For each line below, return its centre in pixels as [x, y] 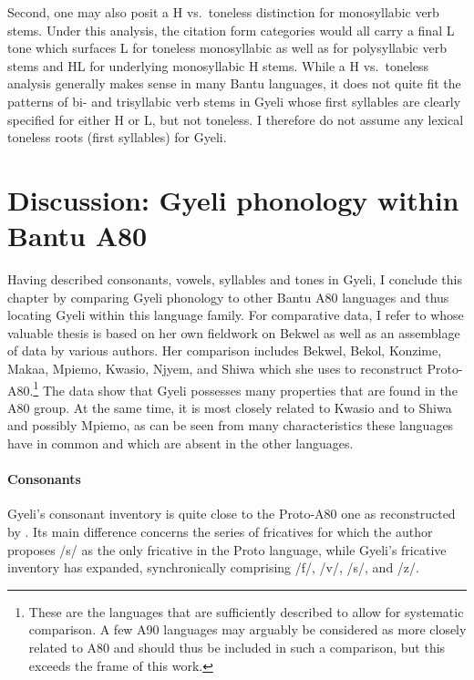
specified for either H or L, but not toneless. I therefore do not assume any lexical [236, 119]
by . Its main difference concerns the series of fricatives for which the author [220, 532]
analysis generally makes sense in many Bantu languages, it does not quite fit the [234, 83]
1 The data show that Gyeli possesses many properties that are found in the [245, 388]
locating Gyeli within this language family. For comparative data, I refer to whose [236, 315]
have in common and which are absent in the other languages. [180, 443]
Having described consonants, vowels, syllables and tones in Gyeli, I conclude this [235, 279]
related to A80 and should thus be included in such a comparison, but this [237, 648]
